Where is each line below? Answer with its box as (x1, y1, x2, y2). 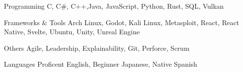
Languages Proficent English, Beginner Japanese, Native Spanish (4, 59, 197, 69)
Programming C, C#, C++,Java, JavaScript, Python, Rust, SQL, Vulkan (4, 1, 224, 11)
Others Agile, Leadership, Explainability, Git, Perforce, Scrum (4, 43, 190, 53)
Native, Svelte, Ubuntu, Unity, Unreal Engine (4, 27, 140, 37)
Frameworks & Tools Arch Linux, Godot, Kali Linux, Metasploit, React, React (4, 17, 239, 27)
